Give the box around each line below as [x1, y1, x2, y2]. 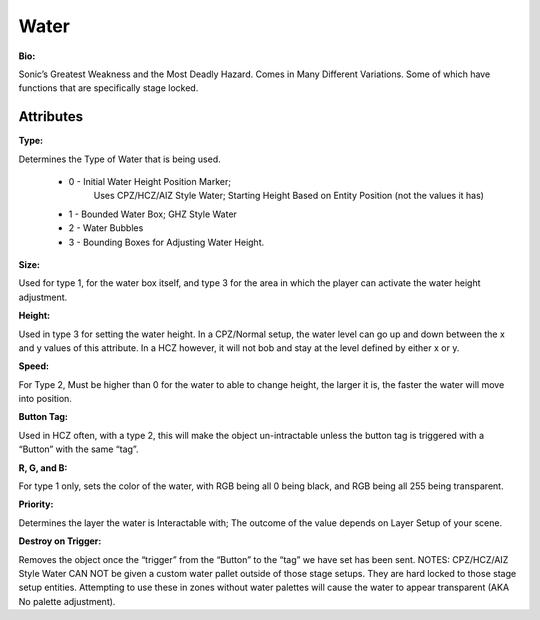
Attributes [18, 108, 84, 125]
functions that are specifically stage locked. [18, 82, 199, 94]
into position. [18, 393, 72, 405]
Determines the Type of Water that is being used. [18, 153, 222, 165]
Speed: [18, 360, 50, 372]
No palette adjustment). [18, 595, 116, 607]
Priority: [18, 498, 54, 510]
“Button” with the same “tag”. [18, 443, 139, 455]
